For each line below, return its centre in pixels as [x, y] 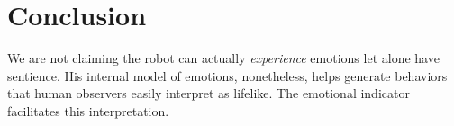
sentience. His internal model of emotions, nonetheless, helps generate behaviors [227, 75]
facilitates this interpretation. [88, 110]
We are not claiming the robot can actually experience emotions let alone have [223, 58]
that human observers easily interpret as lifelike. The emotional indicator [209, 93]
